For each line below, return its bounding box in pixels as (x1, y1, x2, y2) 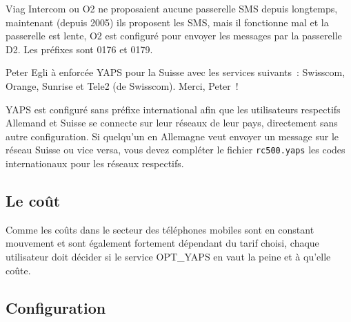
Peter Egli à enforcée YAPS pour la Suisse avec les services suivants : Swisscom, (6, 65, 345, 79)
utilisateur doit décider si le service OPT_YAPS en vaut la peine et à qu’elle (6, 249, 331, 263)
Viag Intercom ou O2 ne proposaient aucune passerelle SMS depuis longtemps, (6, 1, 338, 15)
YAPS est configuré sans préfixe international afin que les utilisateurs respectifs (6, 102, 341, 116)
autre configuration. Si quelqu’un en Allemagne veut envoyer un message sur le (6, 129, 339, 143)
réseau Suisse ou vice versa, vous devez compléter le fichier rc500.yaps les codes (6, 142, 345, 157)
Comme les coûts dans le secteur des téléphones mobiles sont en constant (6, 222, 314, 236)
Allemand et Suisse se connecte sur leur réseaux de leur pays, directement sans (6, 115, 338, 130)
